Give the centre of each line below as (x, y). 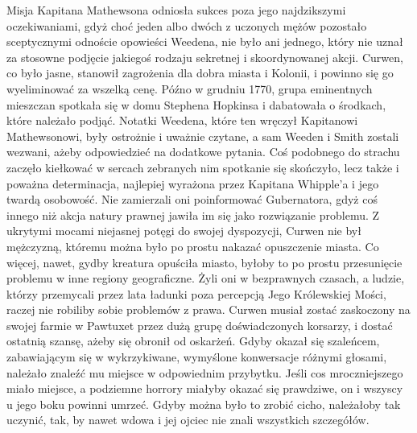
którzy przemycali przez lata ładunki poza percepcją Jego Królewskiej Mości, (196, 293)
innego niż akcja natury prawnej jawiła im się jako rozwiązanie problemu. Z (193, 214)
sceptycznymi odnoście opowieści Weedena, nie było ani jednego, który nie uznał (205, 41)
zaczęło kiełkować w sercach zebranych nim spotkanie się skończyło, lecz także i (203, 167)
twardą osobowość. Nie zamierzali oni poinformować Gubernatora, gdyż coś (192, 199)
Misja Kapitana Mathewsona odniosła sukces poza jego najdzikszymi (176, 10)
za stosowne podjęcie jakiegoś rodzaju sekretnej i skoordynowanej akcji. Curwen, (205, 57)
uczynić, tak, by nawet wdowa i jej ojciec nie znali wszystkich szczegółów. (188, 420)
